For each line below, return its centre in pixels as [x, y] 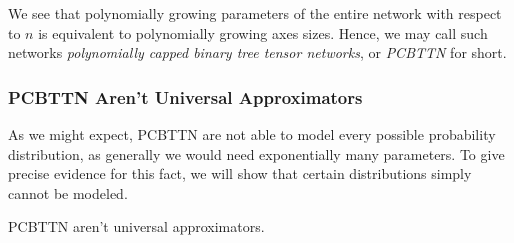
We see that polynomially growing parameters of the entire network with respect [255, 13]
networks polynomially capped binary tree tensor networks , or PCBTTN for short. [257, 52]
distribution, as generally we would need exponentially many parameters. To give [256, 153]
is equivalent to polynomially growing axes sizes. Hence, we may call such [263, 32]
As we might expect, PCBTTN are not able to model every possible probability [252, 134]
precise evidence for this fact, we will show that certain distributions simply [240, 173]
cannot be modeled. [68, 192]
